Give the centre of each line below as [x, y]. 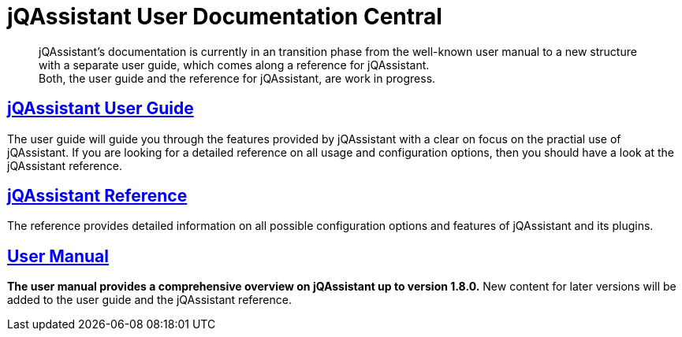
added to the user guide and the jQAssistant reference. [149, 300]
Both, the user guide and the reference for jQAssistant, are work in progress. [237, 78]
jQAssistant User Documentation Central [225, 17]
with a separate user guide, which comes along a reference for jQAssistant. [234, 65]
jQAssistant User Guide [101, 109]
